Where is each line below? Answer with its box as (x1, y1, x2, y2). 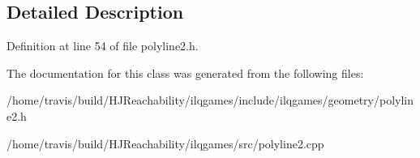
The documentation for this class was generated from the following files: (6, 64, 364, 81)
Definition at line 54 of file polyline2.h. (6, 37, 199, 54)
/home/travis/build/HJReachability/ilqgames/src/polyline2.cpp (6, 135, 324, 152)
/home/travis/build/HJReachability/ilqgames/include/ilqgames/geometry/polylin (6, 92, 414, 109)
